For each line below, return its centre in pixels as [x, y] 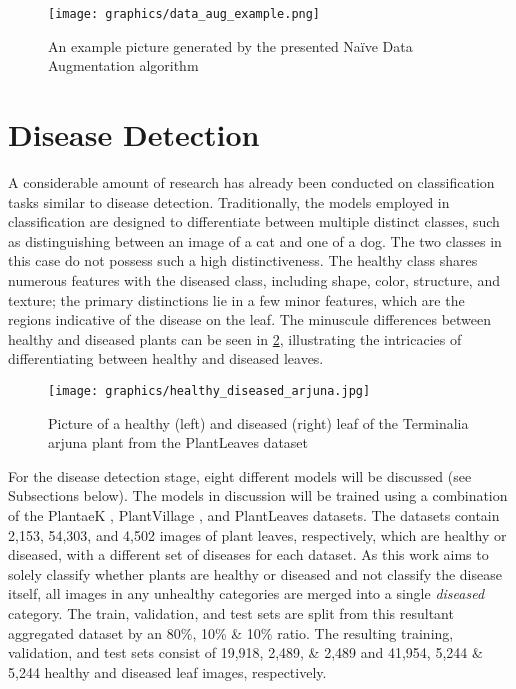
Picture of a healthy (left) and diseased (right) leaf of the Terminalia [258, 422]
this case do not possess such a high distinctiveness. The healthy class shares [243, 260]
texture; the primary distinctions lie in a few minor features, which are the [236, 299]
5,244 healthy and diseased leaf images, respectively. [167, 671]
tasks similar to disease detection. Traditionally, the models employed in [229, 201]
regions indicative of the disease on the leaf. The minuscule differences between [250, 319]
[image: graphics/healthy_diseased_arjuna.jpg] [209, 390]
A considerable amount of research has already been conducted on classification [251, 181]
